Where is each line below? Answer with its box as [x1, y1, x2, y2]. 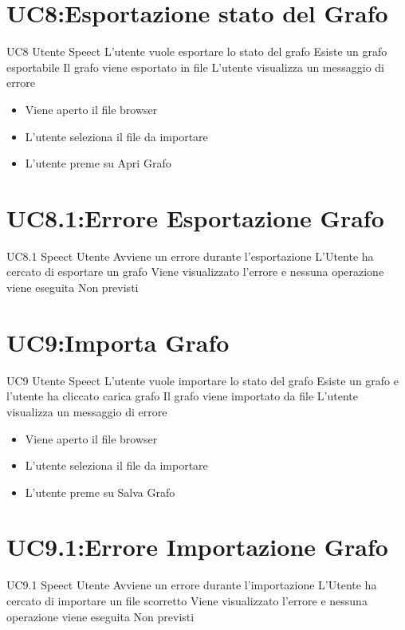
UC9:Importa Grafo [6, 325, 230, 358]
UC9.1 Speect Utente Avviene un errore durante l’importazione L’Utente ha [6, 577, 377, 593]
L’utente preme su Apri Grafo [25, 155, 171, 171]
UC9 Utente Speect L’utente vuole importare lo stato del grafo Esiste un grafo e [6, 372, 399, 388]
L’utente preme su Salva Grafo [25, 483, 175, 500]
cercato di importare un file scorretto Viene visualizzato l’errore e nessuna [6, 593, 368, 608]
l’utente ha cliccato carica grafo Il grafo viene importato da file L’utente [6, 388, 359, 404]
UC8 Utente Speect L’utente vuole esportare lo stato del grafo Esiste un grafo [6, 43, 387, 60]
